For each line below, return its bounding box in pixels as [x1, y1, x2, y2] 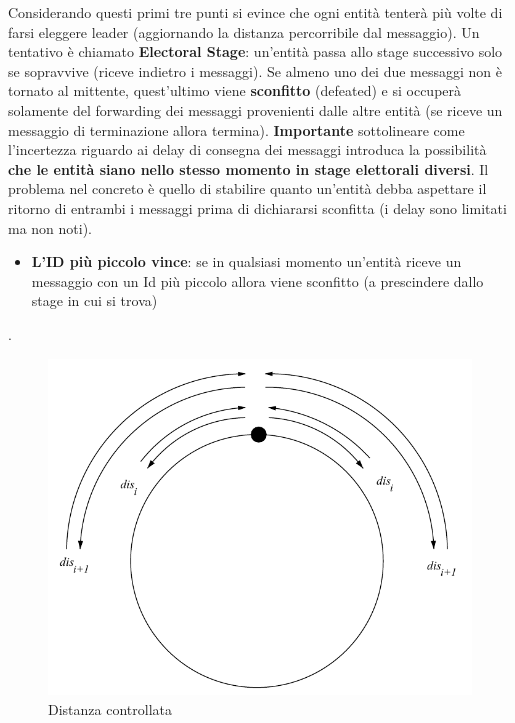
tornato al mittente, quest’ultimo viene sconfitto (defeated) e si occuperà [8, 80, 462, 101]
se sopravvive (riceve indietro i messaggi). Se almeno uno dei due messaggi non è [8, 60, 503, 81]
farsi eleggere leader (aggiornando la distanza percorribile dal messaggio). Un [8, 21, 480, 42]
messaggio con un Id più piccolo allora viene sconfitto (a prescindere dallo [31, 270, 484, 291]
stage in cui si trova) [31, 290, 158, 311]
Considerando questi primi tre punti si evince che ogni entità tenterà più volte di [8, 2, 503, 22]
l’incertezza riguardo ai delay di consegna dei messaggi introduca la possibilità [8, 139, 487, 160]
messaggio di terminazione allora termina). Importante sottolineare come [8, 119, 465, 140]
